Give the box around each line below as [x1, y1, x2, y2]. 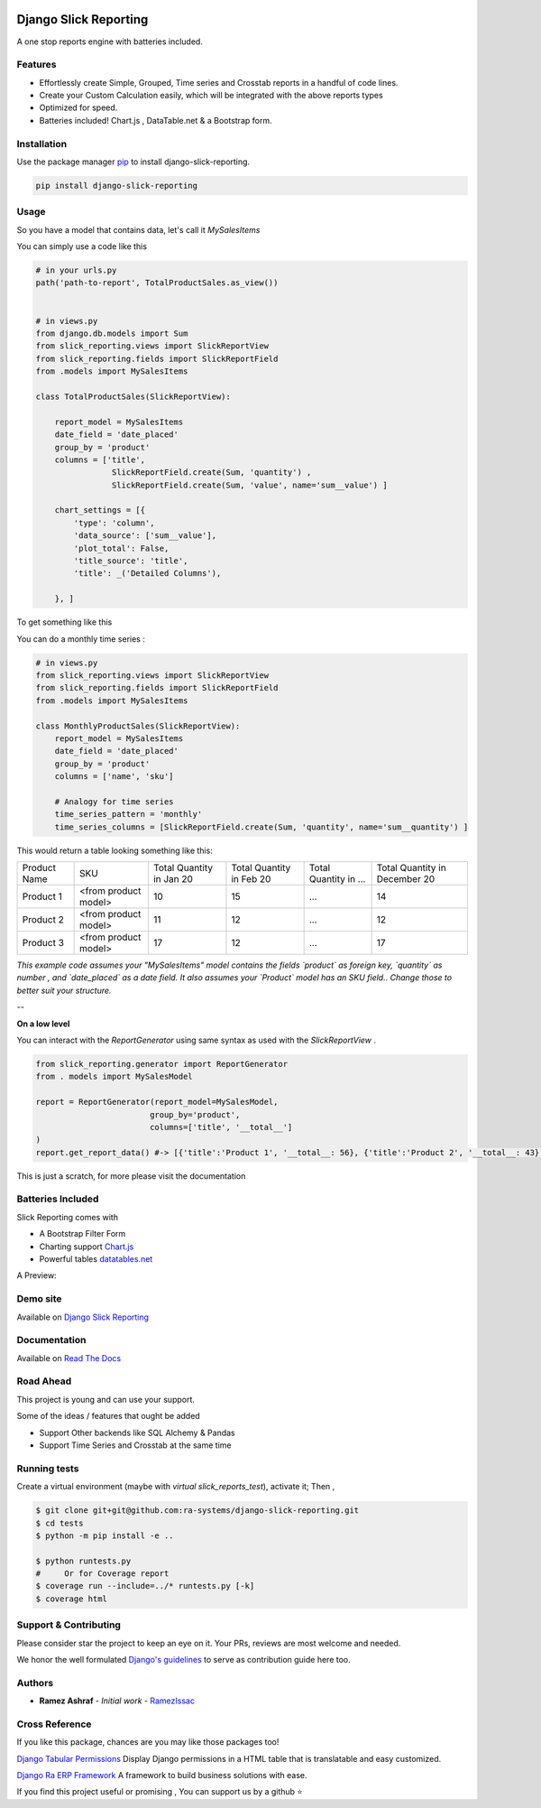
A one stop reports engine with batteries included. [16, 36, 203, 47]
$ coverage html [35, 1593, 108, 1604]
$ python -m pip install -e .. [35, 1530, 175, 1541]
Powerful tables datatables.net [39, 1254, 153, 1264]
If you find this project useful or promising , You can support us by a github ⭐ [16, 1786, 303, 1797]
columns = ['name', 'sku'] [54, 772, 175, 782]
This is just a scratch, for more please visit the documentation [16, 1170, 246, 1182]
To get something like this [16, 617, 113, 627]
